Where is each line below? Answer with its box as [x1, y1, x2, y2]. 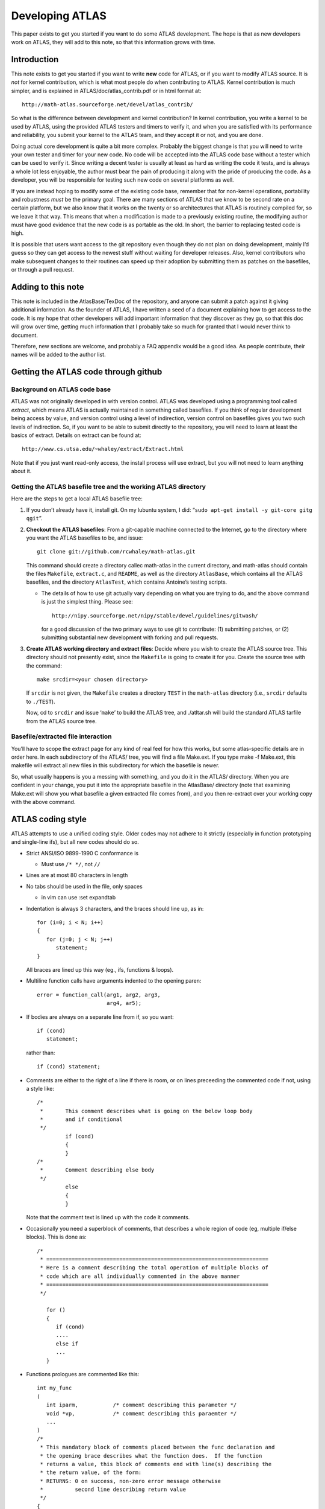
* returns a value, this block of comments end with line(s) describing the [40, 1461, 272, 1467]
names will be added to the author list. [11, 351, 106, 359]
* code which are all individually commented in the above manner [40, 1272, 240, 1280]
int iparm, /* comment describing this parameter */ [46, 1402, 237, 1409]
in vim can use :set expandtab [41, 894, 116, 901]
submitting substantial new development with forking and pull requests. [41, 634, 219, 641]
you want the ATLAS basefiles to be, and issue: [26, 534, 143, 541]
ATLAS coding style [11, 814, 87, 824]
